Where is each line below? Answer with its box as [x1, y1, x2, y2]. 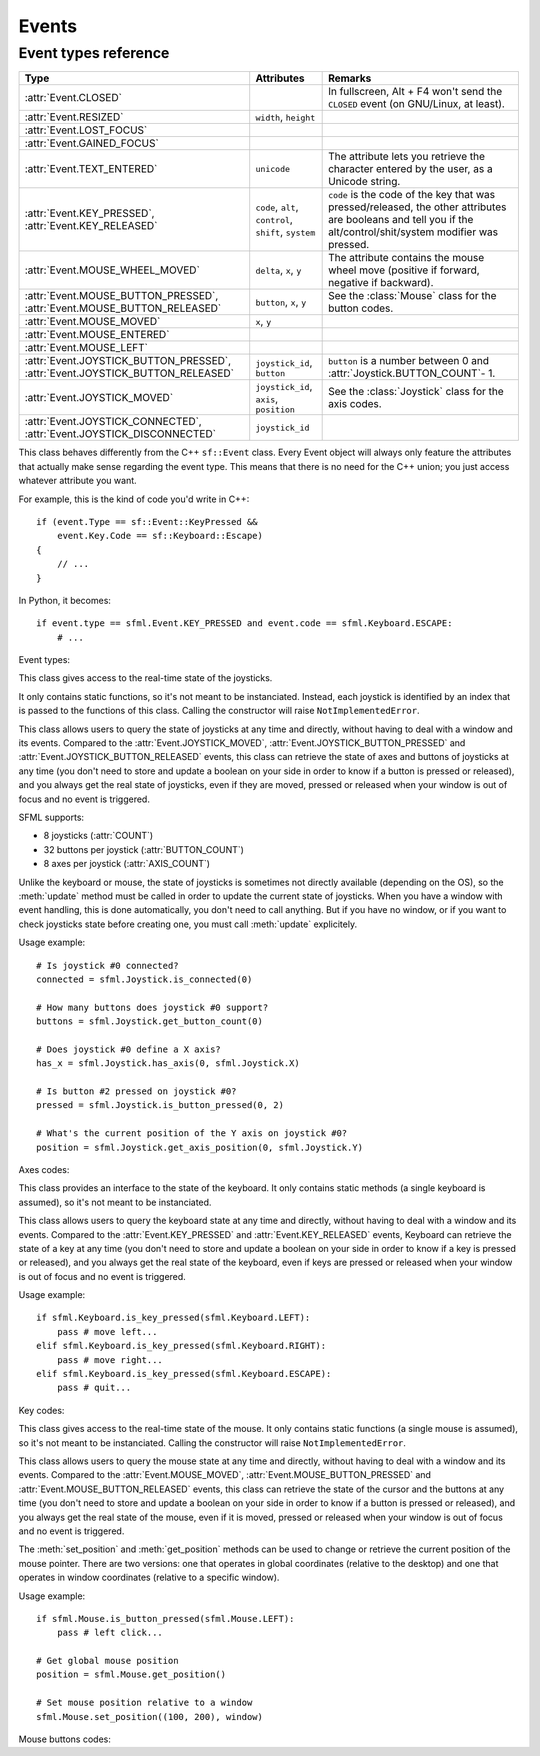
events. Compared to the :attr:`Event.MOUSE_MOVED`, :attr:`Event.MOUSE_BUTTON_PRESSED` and [18, 1469, 432, 1481]
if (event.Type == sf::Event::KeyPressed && [36, 516, 259, 527]
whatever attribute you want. [18, 475, 137, 487]
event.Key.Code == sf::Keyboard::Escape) [56, 530, 264, 542]
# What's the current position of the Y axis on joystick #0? [36, 1128, 348, 1139]
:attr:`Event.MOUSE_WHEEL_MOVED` [24, 263, 200, 277]
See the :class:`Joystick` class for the [328, 384, 504, 398]
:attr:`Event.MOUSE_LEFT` [24, 341, 149, 355]
